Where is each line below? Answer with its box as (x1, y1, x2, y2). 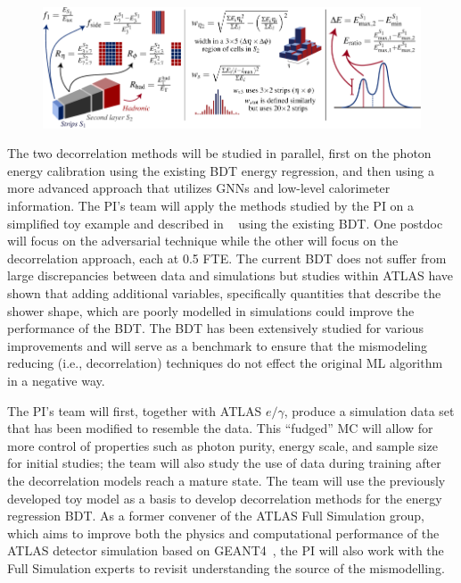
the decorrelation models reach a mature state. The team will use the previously (7, 471, 446, 489)
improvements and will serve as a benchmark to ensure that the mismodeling (7, 336, 428, 354)
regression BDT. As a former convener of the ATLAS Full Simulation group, (7, 506, 424, 525)
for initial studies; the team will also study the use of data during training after (7, 454, 441, 472)
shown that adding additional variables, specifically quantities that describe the (7, 283, 441, 302)
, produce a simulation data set (284, 401, 455, 420)
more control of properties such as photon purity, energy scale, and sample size (7, 436, 438, 454)
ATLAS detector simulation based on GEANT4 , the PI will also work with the (7, 541, 444, 560)
